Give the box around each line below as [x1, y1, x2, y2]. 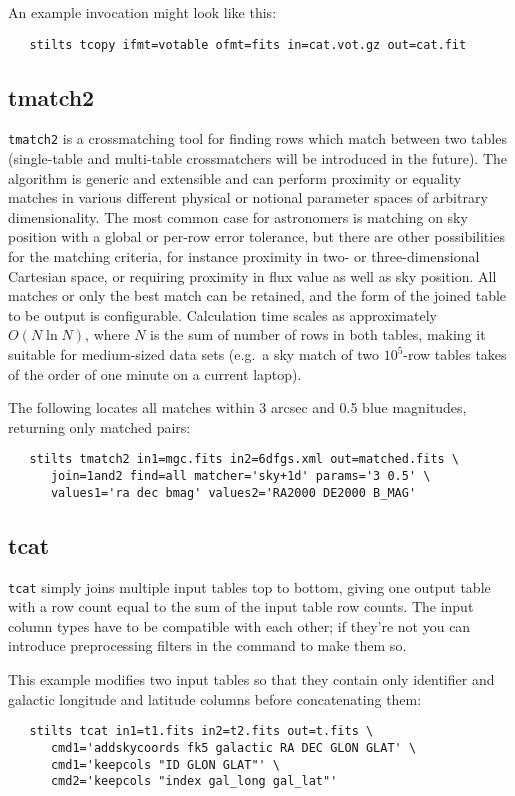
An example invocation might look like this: [8, 2, 277, 22]
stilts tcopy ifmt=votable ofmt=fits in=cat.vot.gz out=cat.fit [29, 37, 467, 52]
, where [85, 324, 130, 345]
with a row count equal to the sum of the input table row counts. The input [8, 596, 474, 617]
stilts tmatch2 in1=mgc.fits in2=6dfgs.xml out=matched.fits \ [29, 452, 460, 467]
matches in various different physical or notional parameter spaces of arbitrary [8, 187, 488, 208]
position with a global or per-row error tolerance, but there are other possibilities [8, 226, 505, 247]
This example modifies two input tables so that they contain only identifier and [8, 669, 495, 690]
